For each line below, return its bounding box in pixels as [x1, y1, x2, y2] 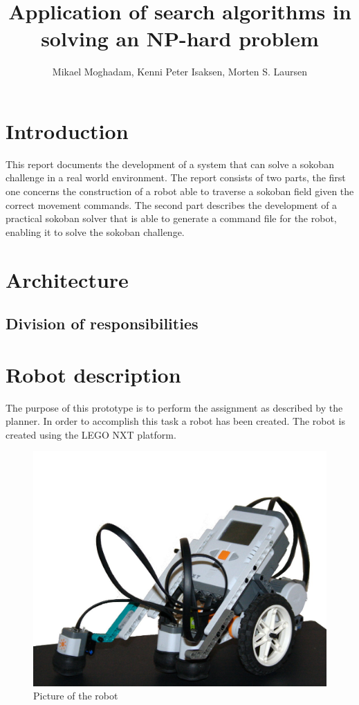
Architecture [6, 265, 129, 293]
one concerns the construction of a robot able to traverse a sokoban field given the [6, 184, 354, 199]
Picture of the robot [33, 688, 118, 703]
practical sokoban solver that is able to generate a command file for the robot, [6, 211, 337, 226]
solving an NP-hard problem [41, 24, 319, 53]
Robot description [6, 360, 181, 388]
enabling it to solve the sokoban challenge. [6, 224, 185, 239]
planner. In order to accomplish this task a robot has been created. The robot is [6, 414, 346, 428]
